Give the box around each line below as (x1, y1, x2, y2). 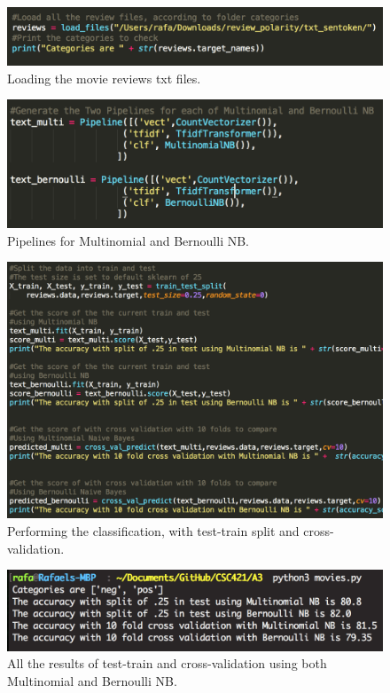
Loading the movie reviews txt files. (7, 68, 201, 87)
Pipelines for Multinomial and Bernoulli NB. (7, 231, 250, 249)
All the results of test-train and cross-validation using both (7, 654, 327, 673)
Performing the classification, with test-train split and (7, 522, 300, 539)
